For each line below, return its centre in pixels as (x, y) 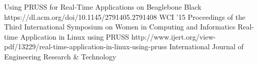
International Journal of (206, 46)
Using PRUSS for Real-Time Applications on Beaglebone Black (103, 7)
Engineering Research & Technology (60, 56)
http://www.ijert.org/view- (173, 36)
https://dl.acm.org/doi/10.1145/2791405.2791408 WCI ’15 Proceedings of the (125, 17)
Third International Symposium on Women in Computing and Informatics (120, 27)
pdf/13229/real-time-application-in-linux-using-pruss (86, 46)
